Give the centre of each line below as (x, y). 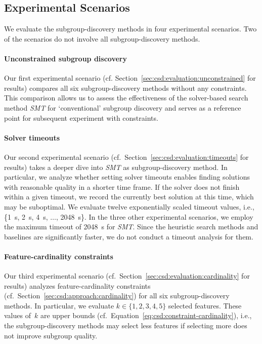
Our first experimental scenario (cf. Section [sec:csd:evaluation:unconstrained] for (130, 78)
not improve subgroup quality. (51, 335)
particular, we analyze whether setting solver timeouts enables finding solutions (127, 177)
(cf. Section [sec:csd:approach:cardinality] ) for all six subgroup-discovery (117, 296)
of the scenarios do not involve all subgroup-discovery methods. (102, 38)
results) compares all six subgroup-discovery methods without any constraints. (125, 88)
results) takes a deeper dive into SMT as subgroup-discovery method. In (116, 167)
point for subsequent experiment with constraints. (81, 117)
